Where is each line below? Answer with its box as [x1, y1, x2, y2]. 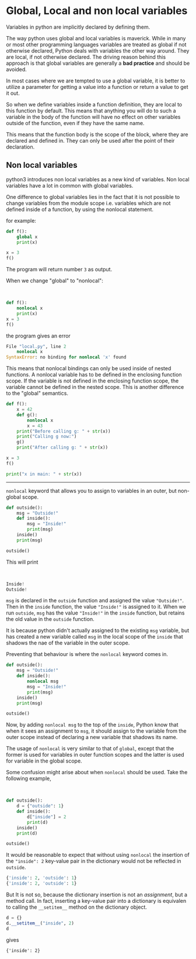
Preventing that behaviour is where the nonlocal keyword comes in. [6, 651, 168, 658]
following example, [6, 775, 51, 782]
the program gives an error [6, 332, 71, 339]
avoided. [6, 65, 27, 73]
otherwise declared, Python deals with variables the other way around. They [6, 47, 190, 54]
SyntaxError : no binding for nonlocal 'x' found [6, 354, 127, 360]
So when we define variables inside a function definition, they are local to [6, 101, 183, 108]
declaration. [6, 143, 35, 150]
